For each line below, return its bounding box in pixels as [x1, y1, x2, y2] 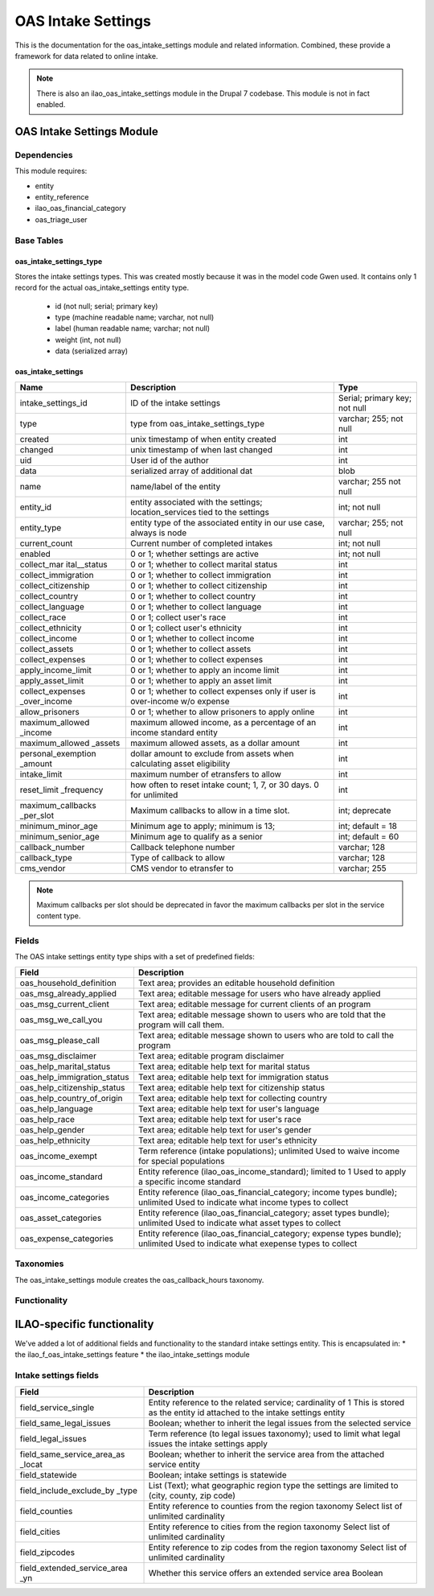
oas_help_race [19, 1113, 76, 1124]
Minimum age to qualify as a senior [129, 831, 263, 842]
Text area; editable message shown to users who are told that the [137, 1008, 386, 1020]
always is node [129, 527, 187, 538]
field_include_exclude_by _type [19, 1485, 138, 1496]
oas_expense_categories [19, 1232, 114, 1243]
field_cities [19, 1526, 60, 1537]
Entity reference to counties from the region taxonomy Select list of [148, 1500, 403, 1511]
